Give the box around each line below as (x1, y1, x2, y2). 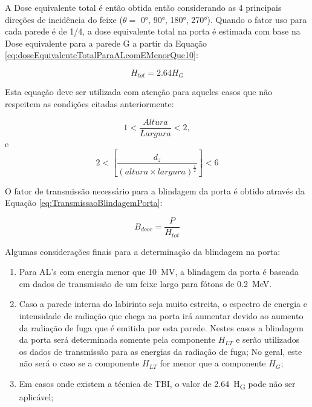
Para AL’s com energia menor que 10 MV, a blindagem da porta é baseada (19, 265, 299, 278)
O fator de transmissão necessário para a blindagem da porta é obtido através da (5, 184, 305, 197)
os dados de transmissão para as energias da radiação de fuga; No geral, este (19, 345, 302, 357)
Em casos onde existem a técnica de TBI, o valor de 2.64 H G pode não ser (19, 377, 296, 391)
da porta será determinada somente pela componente (19, 333, 215, 346)
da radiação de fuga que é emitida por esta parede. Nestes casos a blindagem (19, 321, 304, 334)
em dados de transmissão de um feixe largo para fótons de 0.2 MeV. (19, 277, 272, 290)
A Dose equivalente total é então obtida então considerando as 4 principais (5, 1, 282, 13)
